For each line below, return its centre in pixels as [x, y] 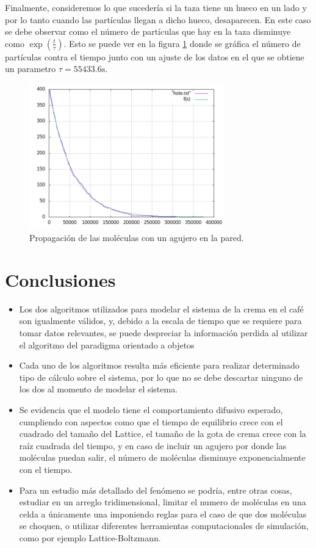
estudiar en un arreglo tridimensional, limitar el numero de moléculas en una [163, 502]
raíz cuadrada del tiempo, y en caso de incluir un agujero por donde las [153, 445]
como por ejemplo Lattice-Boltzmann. [90, 537]
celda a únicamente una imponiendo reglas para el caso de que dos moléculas [163, 514]
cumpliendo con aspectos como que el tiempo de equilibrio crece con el [151, 421]
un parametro [31, 69]
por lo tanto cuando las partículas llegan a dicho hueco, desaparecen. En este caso [158, 19]
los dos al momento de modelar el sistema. [99, 389]
